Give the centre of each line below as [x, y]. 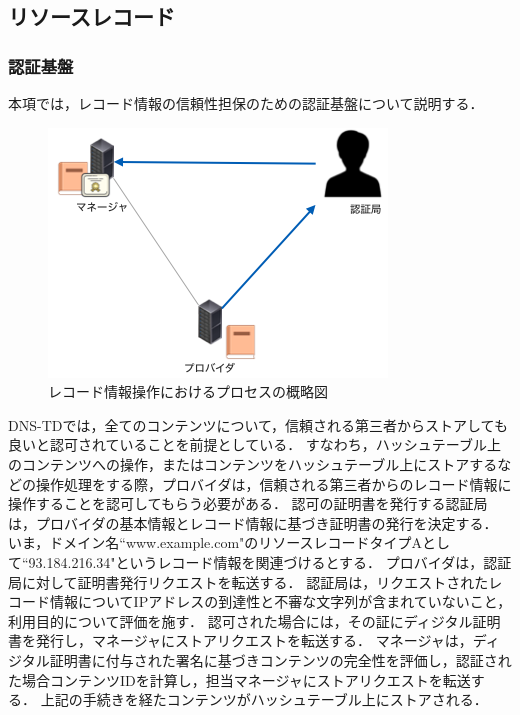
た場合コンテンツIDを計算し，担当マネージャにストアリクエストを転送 [239, 679]
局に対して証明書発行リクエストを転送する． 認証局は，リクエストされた [248, 581]
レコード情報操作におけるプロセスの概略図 [188, 391]
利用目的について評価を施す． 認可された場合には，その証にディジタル [240, 620]
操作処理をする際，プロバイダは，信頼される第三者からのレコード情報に [273, 483]
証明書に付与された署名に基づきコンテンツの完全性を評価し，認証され [280, 659]
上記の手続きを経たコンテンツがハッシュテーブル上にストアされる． [264, 699]
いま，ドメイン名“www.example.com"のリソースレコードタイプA [215, 542]
